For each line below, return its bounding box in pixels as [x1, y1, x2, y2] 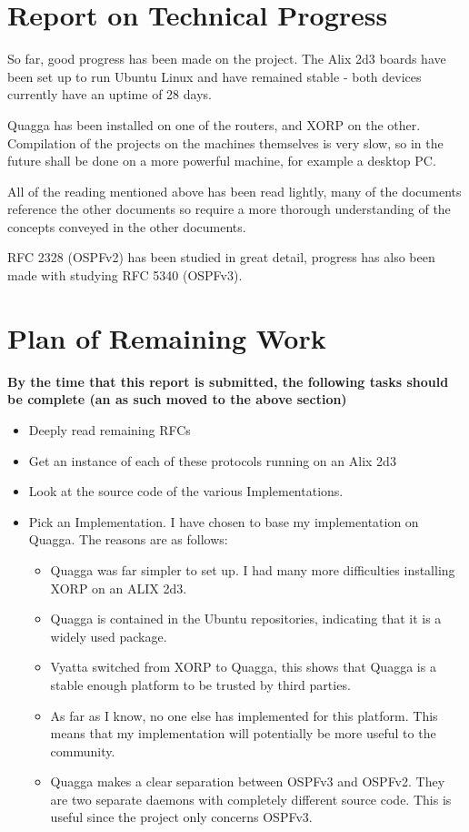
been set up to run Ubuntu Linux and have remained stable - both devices [7, 66, 422, 86]
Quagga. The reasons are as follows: [28, 530, 228, 549]
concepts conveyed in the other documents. [7, 217, 246, 236]
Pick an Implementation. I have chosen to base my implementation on [28, 512, 419, 531]
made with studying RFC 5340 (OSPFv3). [7, 266, 243, 285]
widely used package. [50, 626, 167, 645]
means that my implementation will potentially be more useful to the [50, 724, 436, 743]
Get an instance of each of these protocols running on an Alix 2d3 [28, 451, 396, 470]
